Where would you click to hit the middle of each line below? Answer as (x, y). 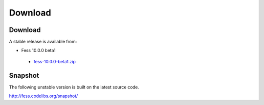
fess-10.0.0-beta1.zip (55, 61)
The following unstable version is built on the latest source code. (74, 87)
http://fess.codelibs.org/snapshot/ (44, 96)
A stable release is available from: (43, 42)
